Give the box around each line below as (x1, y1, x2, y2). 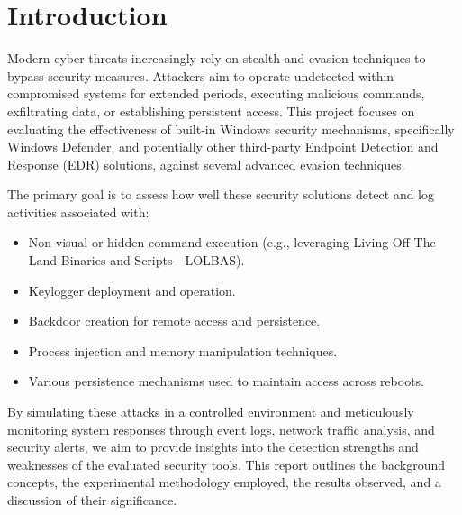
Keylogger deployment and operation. (28, 280, 236, 299)
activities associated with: (7, 202, 149, 221)
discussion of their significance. (7, 491, 177, 509)
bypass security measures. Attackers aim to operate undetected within (7, 66, 394, 85)
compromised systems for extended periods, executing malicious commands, (7, 84, 425, 103)
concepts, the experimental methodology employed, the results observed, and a (7, 473, 441, 492)
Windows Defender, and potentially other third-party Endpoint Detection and (7, 137, 439, 156)
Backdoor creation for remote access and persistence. (28, 311, 321, 330)
